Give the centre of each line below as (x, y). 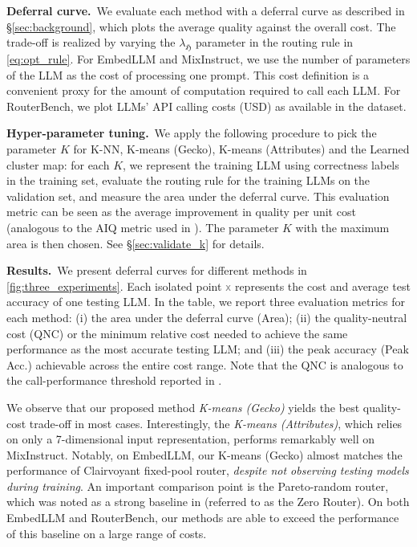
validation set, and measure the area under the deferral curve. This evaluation (198, 196)
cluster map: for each (58, 164)
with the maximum (342, 227)
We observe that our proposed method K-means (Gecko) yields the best (183, 407)
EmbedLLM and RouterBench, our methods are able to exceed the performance (203, 518)
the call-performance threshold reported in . (114, 380)
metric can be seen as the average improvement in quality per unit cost (181, 212)
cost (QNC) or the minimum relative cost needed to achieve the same (177, 333)
